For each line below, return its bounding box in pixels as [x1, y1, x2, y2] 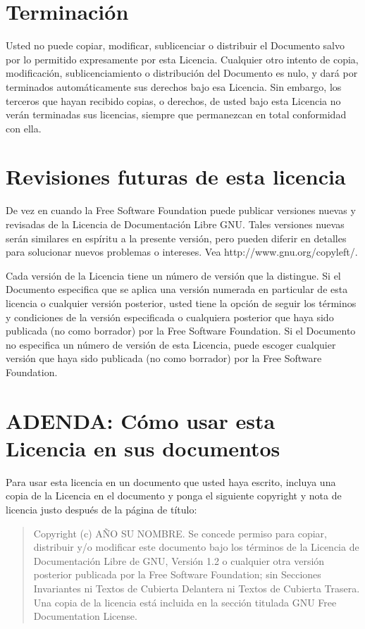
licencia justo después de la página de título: [6, 502, 197, 517]
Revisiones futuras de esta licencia [6, 162, 346, 191]
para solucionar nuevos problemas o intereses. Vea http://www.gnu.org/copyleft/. [6, 244, 358, 259]
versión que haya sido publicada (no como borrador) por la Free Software [6, 351, 322, 366]
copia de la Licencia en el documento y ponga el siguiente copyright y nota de [6, 488, 342, 503]
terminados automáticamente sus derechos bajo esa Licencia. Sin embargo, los [6, 79, 342, 94]
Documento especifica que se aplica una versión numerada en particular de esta [6, 282, 348, 297]
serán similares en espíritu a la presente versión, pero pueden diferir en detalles [6, 230, 347, 245]
